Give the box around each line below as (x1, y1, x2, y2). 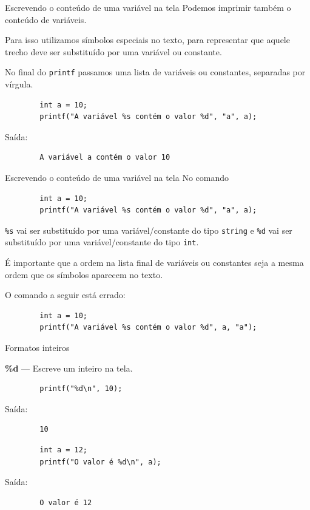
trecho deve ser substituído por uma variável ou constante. (5, 45, 222, 58)
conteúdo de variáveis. (5, 13, 87, 25)
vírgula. (5, 78, 33, 90)
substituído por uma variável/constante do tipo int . (5, 236, 199, 248)
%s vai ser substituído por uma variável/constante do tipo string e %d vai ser (5, 223, 292, 236)
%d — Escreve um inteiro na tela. (5, 361, 133, 374)
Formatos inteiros (5, 341, 70, 354)
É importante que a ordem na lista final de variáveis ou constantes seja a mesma (5, 256, 304, 269)
